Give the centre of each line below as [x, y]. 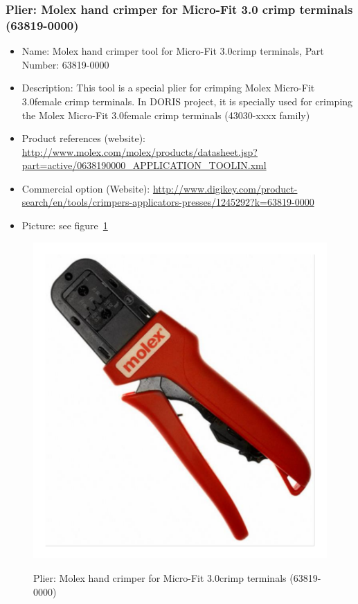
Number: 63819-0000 [65, 64]
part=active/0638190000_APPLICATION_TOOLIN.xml [144, 165]
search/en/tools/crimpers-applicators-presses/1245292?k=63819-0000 [168, 202]
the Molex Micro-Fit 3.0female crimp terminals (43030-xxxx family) [166, 115]
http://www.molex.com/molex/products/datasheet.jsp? [140, 151]
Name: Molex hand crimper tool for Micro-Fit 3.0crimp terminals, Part [173, 51]
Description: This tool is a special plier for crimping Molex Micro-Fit [168, 88]
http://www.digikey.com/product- [225, 188]
